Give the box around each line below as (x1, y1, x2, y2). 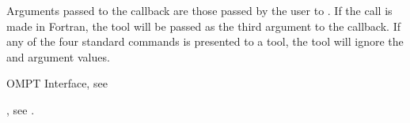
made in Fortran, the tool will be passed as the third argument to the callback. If (6, 17, 401, 34)
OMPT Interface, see (6, 75, 108, 91)
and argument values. (6, 48, 110, 65)
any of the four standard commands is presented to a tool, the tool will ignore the (6, 33, 404, 50)
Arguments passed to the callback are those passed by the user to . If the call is (6, 2, 393, 18)
